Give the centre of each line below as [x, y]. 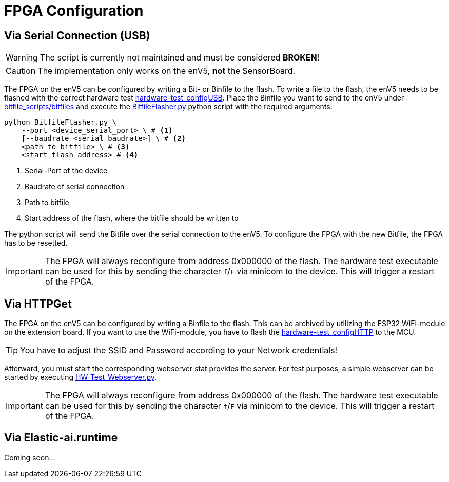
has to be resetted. [36, 243]
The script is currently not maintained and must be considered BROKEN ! [180, 58]
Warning [22, 58]
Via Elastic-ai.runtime [61, 438]
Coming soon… [30, 457]
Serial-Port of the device [66, 171]
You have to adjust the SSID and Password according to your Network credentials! [179, 350]
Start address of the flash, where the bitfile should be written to [132, 218]
